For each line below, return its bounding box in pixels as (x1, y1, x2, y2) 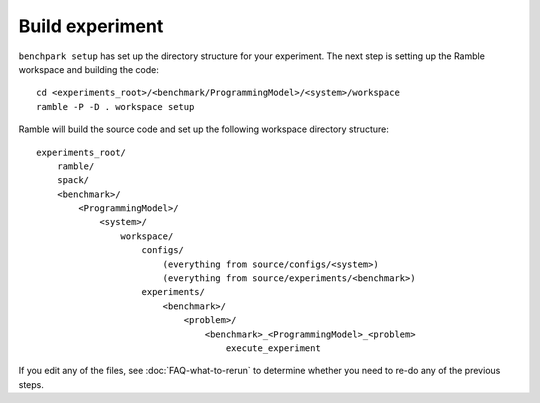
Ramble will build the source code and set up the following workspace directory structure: (18, 123, 389, 135)
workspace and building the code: (18, 63, 159, 75)
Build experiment (18, 15, 164, 37)
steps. (18, 378, 44, 390)
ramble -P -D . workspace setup (36, 101, 195, 112)
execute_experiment (225, 342, 322, 354)
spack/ (56, 175, 90, 186)
